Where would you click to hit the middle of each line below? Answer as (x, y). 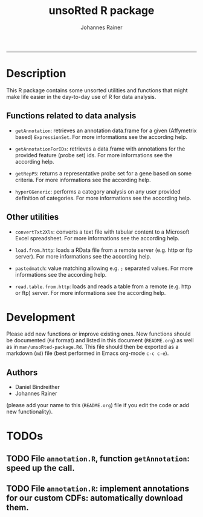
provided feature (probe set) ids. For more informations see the (94, 155)
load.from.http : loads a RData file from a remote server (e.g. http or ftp (104, 250)
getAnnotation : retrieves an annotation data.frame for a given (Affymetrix (106, 130)
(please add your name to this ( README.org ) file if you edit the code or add (98, 405)
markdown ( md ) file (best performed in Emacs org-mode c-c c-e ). (88, 353)
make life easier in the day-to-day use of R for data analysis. (81, 96)
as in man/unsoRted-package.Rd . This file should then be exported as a (92, 347)
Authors (22, 372)
